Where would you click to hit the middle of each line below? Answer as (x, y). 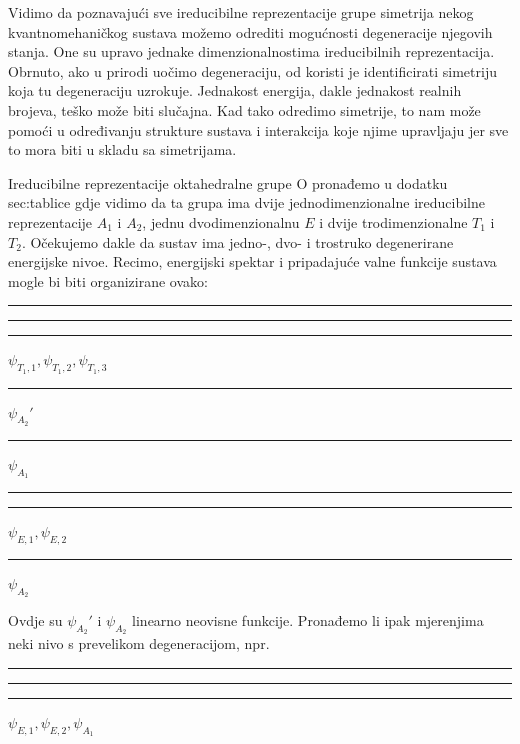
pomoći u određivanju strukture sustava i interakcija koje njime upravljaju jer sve (258, 129)
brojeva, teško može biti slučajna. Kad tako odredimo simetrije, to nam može (244, 109)
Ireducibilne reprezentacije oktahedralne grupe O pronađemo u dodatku (228, 182)
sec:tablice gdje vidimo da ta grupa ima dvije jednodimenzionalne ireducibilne (246, 202)
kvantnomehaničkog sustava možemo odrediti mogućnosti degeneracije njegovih (250, 31)
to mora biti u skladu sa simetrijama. (122, 149)
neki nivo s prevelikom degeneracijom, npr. (139, 643)
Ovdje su (35, 619)
